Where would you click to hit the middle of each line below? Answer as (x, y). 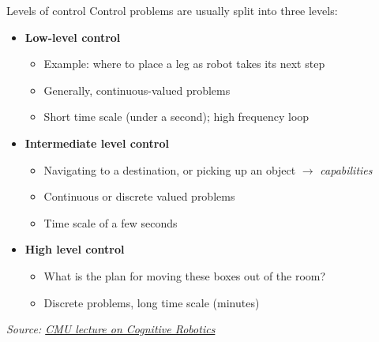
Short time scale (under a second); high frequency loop (176, 117)
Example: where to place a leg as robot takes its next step (184, 64)
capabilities (346, 169)
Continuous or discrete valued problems (139, 196)
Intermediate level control (97, 143)
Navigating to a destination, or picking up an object (170, 169)
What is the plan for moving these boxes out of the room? (185, 275)
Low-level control (73, 37)
